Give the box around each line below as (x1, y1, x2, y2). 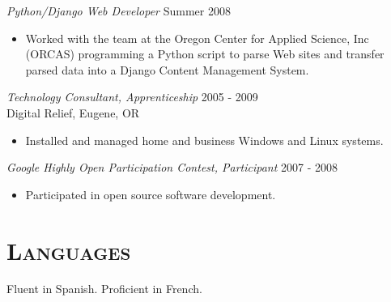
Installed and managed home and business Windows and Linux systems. (25, 131, 384, 148)
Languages (6, 233, 131, 266)
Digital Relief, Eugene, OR (6, 104, 140, 121)
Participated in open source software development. (25, 185, 276, 202)
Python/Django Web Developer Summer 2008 (6, 2, 231, 19)
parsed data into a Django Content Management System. (25, 61, 309, 78)
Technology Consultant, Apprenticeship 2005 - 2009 (6, 88, 258, 105)
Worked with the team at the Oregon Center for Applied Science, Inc (25, 29, 369, 46)
